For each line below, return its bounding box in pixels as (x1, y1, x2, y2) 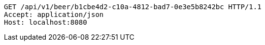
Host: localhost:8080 (4, 18, 87, 26)
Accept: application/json (4, 11, 104, 18)
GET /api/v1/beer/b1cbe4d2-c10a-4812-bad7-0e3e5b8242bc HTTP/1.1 (4, 3, 262, 11)
